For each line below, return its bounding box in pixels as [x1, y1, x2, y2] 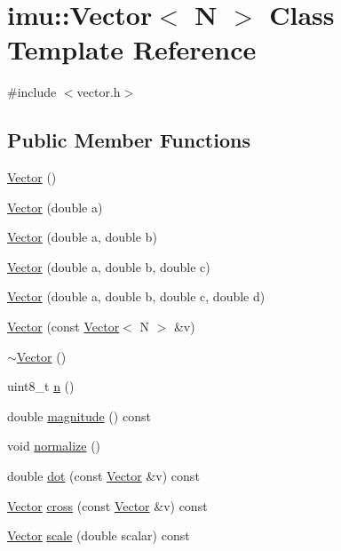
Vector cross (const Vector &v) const [7, 496, 208, 515]
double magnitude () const [7, 406, 151, 425]
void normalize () [7, 436, 101, 455]
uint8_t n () [7, 377, 75, 395]
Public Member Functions [7, 126, 250, 154]
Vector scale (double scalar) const [7, 526, 190, 545]
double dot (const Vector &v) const [7, 467, 200, 485]
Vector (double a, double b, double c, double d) [7, 287, 266, 306]
